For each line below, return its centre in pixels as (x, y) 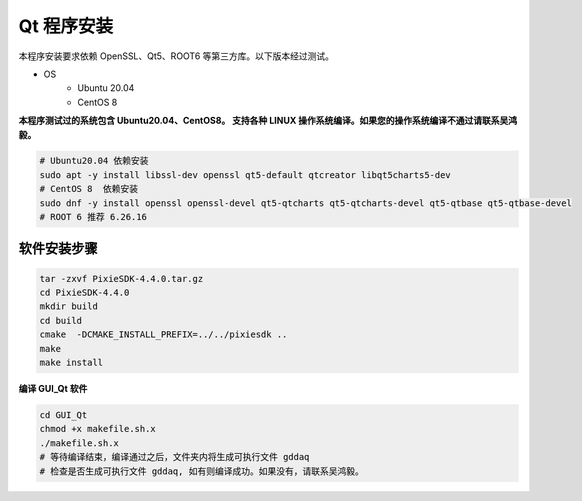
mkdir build (69, 306)
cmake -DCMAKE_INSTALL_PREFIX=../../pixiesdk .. (163, 334)
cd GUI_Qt (63, 414)
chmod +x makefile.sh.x (98, 429)
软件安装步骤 (58, 248)
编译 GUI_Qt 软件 (53, 388)
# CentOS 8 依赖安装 (89, 189)
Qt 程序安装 (66, 26)
